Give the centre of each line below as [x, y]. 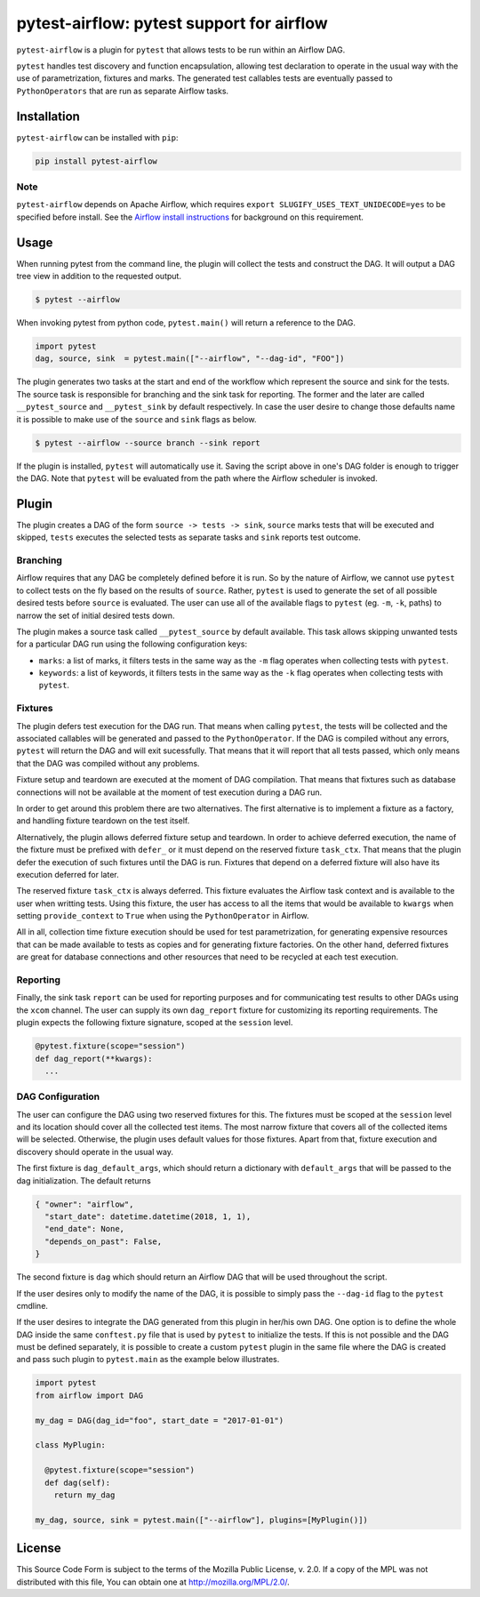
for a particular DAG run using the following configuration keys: [132, 644]
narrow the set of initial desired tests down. [96, 615]
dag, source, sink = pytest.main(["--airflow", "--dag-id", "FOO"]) [190, 359]
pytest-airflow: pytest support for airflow [172, 23]
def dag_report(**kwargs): [94, 1059]
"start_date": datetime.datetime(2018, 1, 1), [148, 1216]
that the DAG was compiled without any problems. [108, 763]
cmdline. [32, 1305]
